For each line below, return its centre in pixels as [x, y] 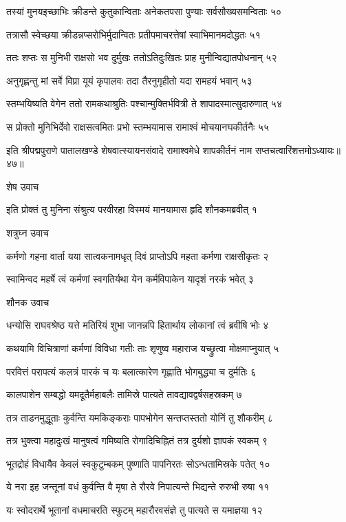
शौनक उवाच [28, 302]
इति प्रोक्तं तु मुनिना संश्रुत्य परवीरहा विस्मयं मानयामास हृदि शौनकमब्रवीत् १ [132, 209]
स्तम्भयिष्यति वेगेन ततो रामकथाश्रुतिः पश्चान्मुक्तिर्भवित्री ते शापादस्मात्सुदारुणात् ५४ [144, 104]
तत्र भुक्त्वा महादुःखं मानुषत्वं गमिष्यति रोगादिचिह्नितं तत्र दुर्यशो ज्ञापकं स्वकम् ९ [137, 441]
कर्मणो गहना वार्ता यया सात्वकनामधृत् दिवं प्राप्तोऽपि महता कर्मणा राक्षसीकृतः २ [138, 255]
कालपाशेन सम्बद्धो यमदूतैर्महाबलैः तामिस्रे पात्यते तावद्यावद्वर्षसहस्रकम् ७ [124, 394]
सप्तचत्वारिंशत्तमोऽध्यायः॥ [298, 150]
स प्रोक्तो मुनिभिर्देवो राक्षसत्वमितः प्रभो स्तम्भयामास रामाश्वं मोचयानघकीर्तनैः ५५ [138, 126]
